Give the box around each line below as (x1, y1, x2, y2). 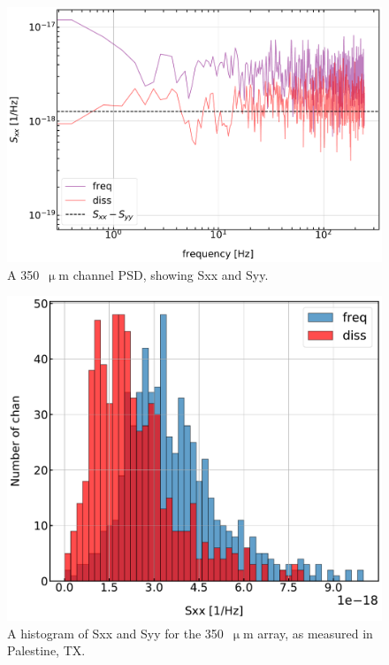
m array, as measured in (243, 623, 373, 642)
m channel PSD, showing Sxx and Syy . (58, 265, 269, 283)
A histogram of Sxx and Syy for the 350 (7, 623, 224, 642)
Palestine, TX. (7, 641, 86, 660)
